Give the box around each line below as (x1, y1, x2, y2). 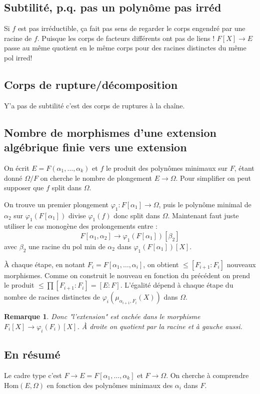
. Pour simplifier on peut (175, 172, 251, 183)
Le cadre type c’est (4, 370, 62, 380)
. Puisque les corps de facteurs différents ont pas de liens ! (37, 32, 215, 43)
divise (68, 210, 86, 220)
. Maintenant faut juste (167, 210, 239, 220)
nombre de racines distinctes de (4, 292, 100, 302)
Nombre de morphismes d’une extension (4, 124, 216, 140)
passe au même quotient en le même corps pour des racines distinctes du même (4, 42, 246, 53)
